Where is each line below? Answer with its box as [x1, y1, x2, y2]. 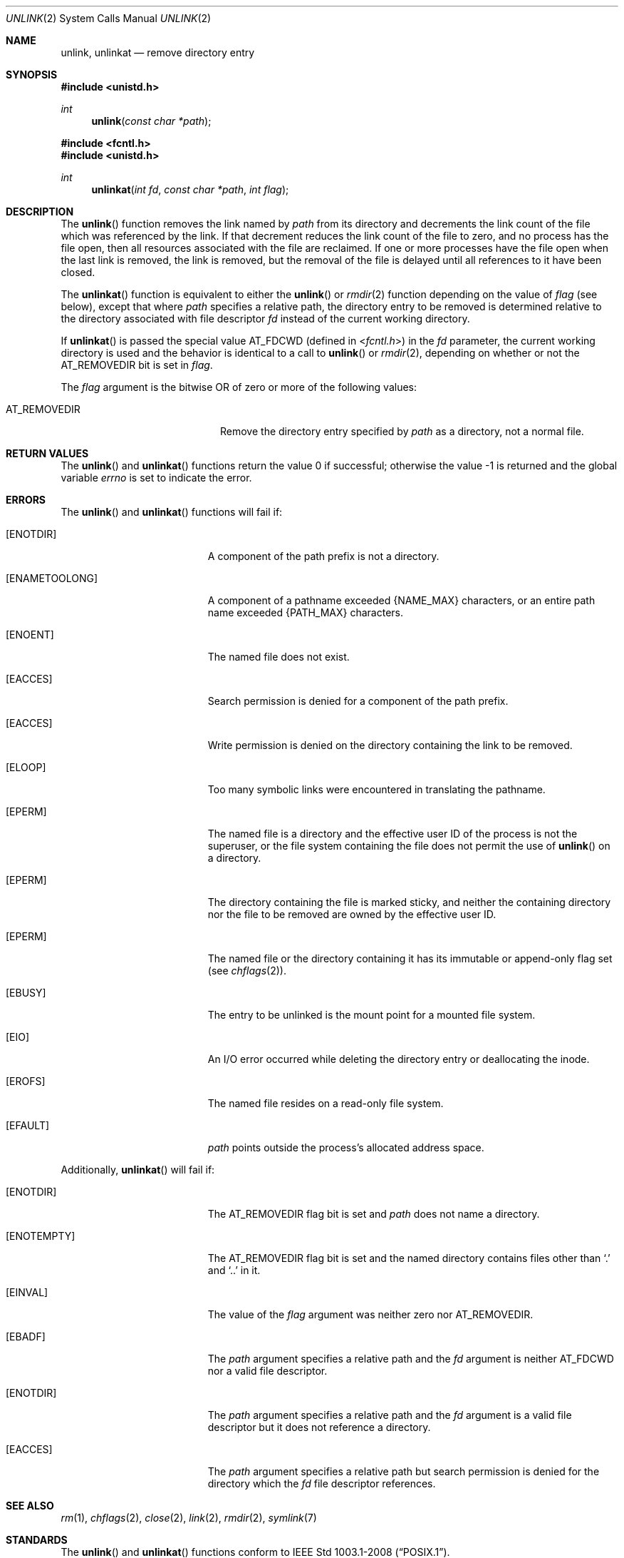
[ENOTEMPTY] [6, 1230, 76, 1242]
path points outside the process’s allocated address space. [207, 1141, 484, 1154]
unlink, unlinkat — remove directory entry [61, 46, 255, 58]
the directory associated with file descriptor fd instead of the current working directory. [61, 312, 470, 325]
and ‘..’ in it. [207, 1264, 261, 1276]
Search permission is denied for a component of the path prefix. [207, 695, 509, 707]
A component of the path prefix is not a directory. [207, 550, 440, 562]
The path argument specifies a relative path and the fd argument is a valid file [207, 1409, 572, 1421]
